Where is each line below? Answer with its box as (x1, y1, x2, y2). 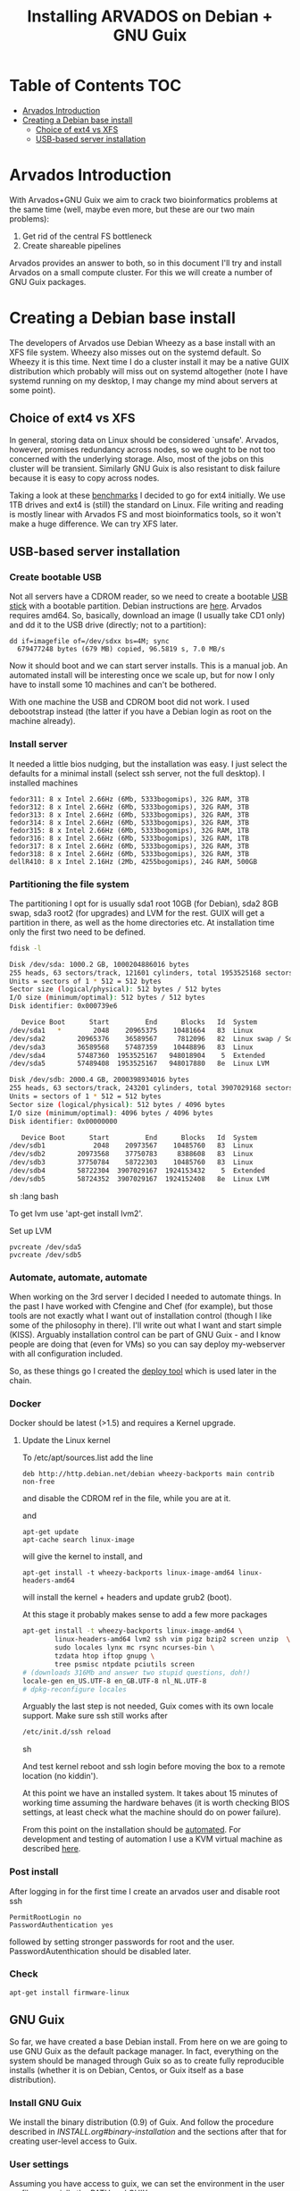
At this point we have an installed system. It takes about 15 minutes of (21, 1788, 279, 1799)
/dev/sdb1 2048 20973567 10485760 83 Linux (9, 1141, 254, 1150)
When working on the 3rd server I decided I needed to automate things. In (9, 1291, 281, 1302)
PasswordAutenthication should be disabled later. (9, 1945, 192, 1956)
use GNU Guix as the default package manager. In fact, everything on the (9, 2045, 279, 2056)
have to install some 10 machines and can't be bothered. (9, 679, 217, 690)
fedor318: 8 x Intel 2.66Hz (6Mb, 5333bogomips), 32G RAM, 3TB (9, 849, 250, 859)
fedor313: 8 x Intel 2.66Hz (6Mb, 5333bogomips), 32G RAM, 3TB (9, 810, 250, 819)
